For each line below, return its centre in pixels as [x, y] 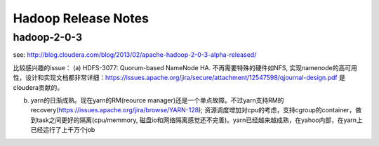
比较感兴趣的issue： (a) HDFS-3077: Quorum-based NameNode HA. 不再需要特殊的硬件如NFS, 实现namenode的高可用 [185, 67]
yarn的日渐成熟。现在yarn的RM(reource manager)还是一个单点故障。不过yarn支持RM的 [157, 100]
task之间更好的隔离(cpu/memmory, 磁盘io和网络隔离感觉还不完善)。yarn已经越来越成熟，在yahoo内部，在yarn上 [199, 120]
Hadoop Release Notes [81, 18]
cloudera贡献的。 [38, 87]
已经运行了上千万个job [63, 130]
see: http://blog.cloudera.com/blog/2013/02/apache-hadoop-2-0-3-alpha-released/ [135, 55]
